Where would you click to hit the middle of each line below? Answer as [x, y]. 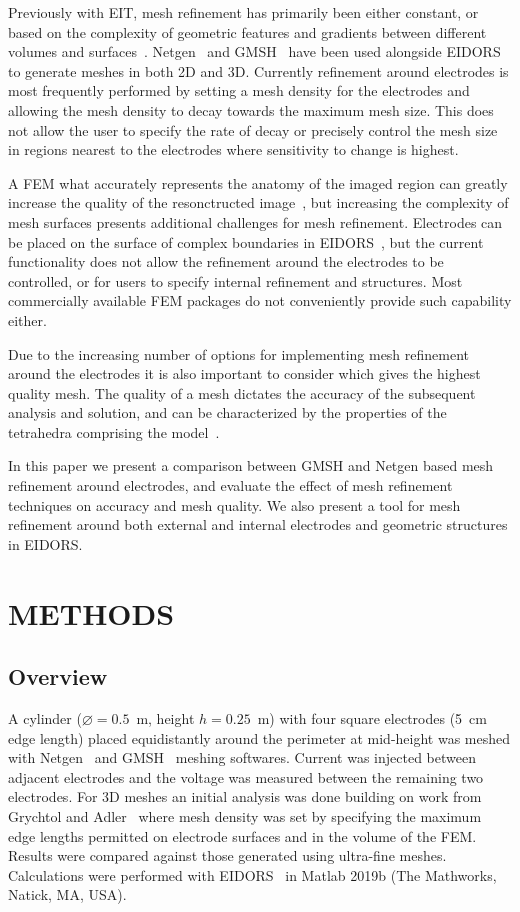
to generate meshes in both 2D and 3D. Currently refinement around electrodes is [258, 70]
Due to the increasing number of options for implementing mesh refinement [239, 353]
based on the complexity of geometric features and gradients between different [247, 31]
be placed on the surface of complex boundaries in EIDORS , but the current [246, 241]
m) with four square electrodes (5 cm [372, 718]
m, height [165, 718]
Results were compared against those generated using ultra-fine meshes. [227, 855]
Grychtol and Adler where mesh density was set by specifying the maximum [245, 815]
